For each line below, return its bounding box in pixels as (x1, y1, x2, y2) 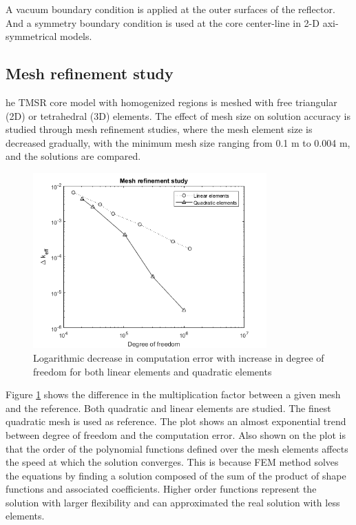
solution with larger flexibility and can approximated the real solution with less (6, 495, 340, 509)
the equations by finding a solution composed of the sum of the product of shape (6, 468, 346, 482)
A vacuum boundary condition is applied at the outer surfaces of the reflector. (6, 2, 335, 16)
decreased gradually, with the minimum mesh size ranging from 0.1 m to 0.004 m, (6, 135, 350, 150)
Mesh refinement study (6, 63, 174, 84)
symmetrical (6, 29, 57, 43)
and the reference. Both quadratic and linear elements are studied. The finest (6, 400, 331, 415)
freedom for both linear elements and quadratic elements (33, 364, 272, 378)
